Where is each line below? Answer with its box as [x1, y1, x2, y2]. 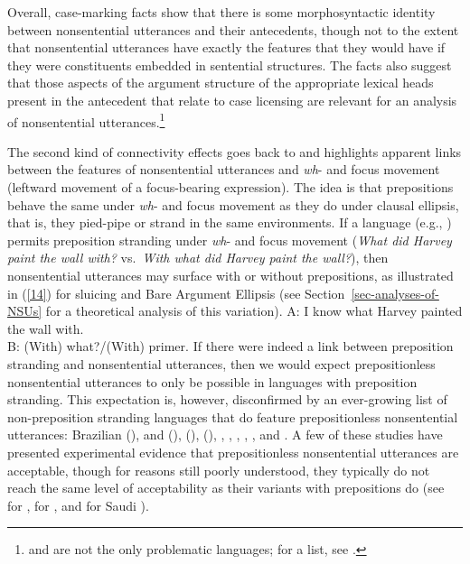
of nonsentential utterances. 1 [7, 109, 165, 131]
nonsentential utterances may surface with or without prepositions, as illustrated [7, 265, 454, 284]
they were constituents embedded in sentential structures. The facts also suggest [7, 55, 452, 74]
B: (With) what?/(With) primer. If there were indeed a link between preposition [7, 337, 454, 356]
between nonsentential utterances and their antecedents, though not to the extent [7, 20, 459, 39]
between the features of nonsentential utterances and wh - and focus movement [7, 160, 440, 179]
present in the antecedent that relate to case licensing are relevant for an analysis [7, 90, 457, 109]
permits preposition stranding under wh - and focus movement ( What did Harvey [7, 230, 452, 249]
